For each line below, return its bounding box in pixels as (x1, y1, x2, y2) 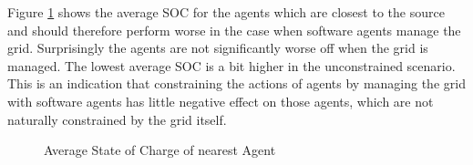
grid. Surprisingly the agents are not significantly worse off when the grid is (7, 38, 428, 57)
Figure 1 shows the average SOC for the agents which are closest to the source (7, 3, 445, 21)
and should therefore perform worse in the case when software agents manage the (7, 20, 461, 39)
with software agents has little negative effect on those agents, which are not (7, 91, 434, 110)
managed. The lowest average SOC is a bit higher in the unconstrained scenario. (7, 56, 456, 75)
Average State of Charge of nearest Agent (44, 140, 276, 160)
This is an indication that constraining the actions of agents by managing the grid (7, 74, 466, 93)
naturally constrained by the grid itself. (7, 109, 227, 129)
